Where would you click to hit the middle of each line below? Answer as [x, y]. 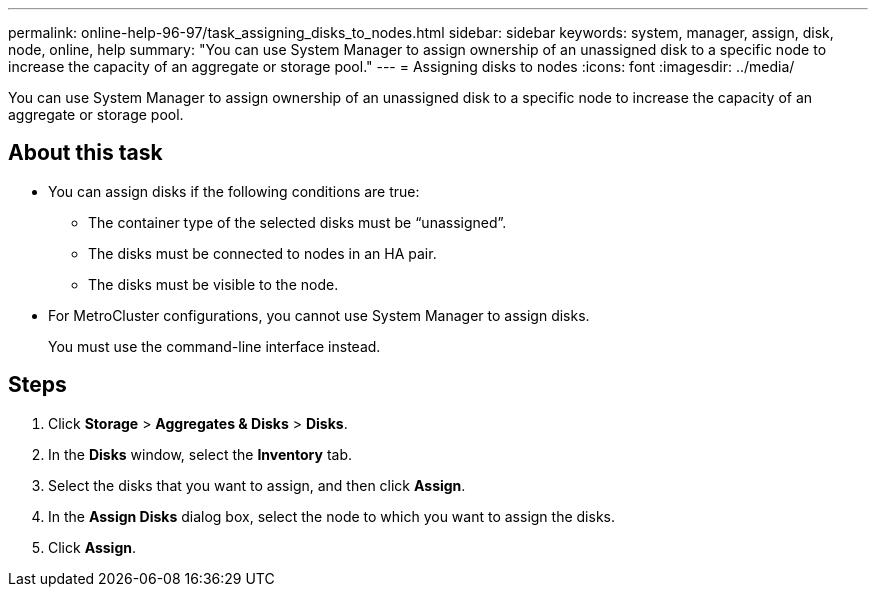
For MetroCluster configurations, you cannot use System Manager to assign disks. [319, 315]
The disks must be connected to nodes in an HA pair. [262, 253]
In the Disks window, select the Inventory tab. [200, 454]
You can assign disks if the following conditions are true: [234, 191]
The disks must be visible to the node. [213, 284]
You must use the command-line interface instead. [214, 346]
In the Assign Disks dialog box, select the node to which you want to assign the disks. [331, 516]
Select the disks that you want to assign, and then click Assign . [257, 485]
